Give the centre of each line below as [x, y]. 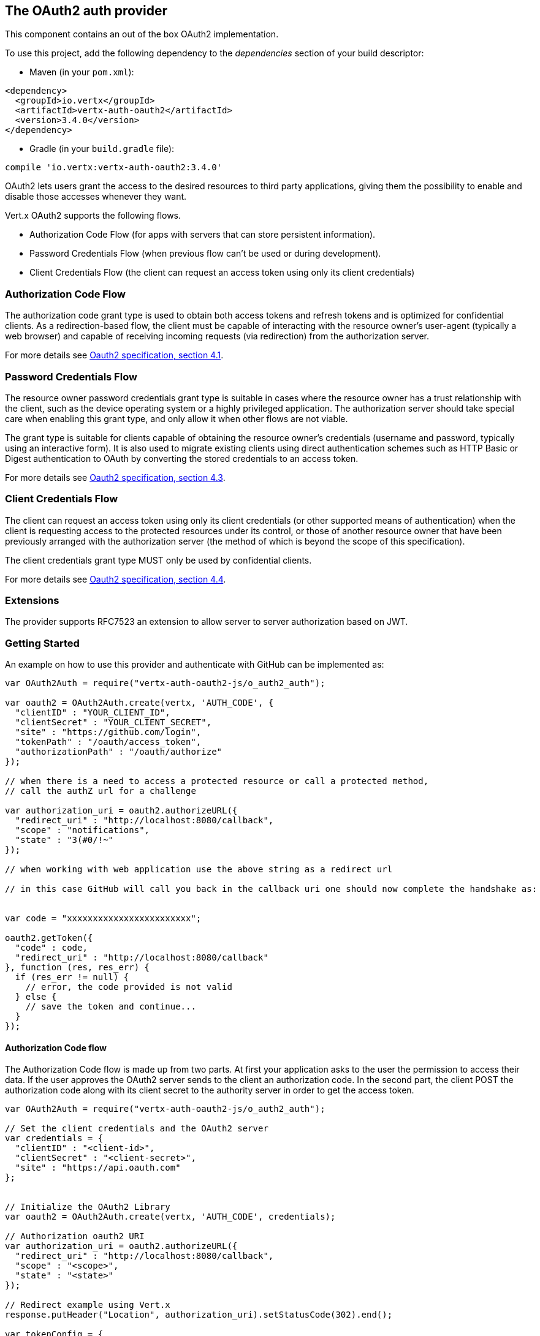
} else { [36, 997]
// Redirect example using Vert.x [88, 1305]
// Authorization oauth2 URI [75, 1236]
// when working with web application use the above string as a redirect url [199, 870]
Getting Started [42, 643]
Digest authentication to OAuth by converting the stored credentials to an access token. [182, 458]
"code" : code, [51, 948]
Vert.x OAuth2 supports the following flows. [93, 216]
